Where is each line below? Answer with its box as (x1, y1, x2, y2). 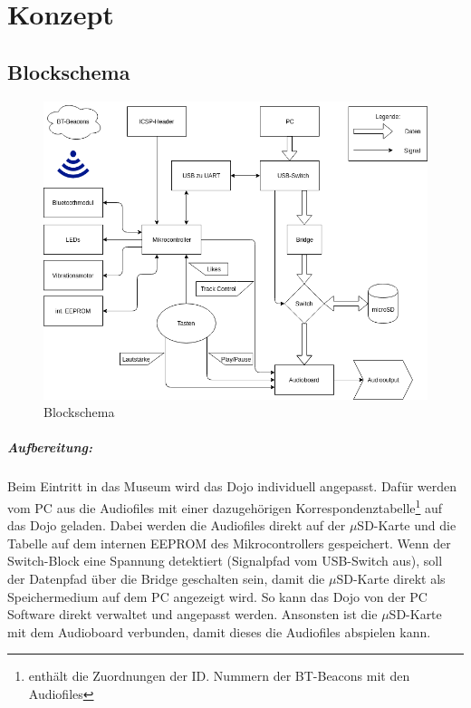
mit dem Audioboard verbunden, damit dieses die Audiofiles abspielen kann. (7, 622, 431, 641)
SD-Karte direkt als (336, 568, 446, 587)
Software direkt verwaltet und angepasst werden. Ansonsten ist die (7, 605, 378, 624)
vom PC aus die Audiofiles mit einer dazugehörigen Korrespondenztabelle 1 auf (7, 495, 443, 517)
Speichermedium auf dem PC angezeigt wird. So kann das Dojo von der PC (7, 587, 428, 606)
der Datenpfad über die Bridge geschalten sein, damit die (7, 568, 325, 587)
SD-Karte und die (357, 516, 457, 535)
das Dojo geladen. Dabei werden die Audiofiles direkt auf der (7, 516, 346, 535)
